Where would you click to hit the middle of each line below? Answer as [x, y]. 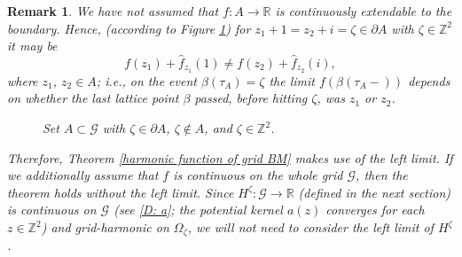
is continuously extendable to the [364, 11]
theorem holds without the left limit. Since [121, 192]
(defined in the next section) [375, 192]
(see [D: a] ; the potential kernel [198, 210]
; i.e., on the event [146, 80]
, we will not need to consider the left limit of [310, 227]
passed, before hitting [251, 98]
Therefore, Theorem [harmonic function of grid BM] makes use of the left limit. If [230, 157]
